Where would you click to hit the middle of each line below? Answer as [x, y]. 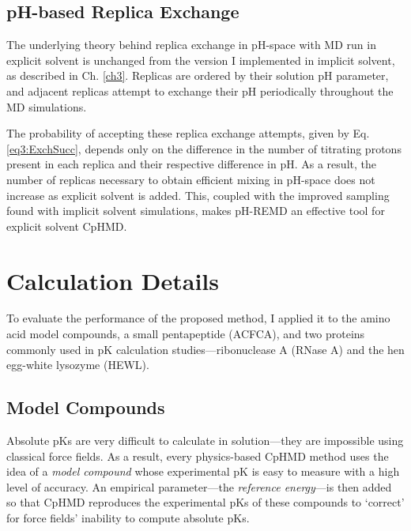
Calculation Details [113, 280]
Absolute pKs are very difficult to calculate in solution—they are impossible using [205, 441]
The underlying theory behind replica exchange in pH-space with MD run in [191, 45]
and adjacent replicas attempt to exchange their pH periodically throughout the [200, 90]
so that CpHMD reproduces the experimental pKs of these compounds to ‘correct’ [205, 502]
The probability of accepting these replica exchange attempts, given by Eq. [188, 133]
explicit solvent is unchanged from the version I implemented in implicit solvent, [201, 60]
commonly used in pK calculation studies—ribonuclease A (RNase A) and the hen [205, 349]
